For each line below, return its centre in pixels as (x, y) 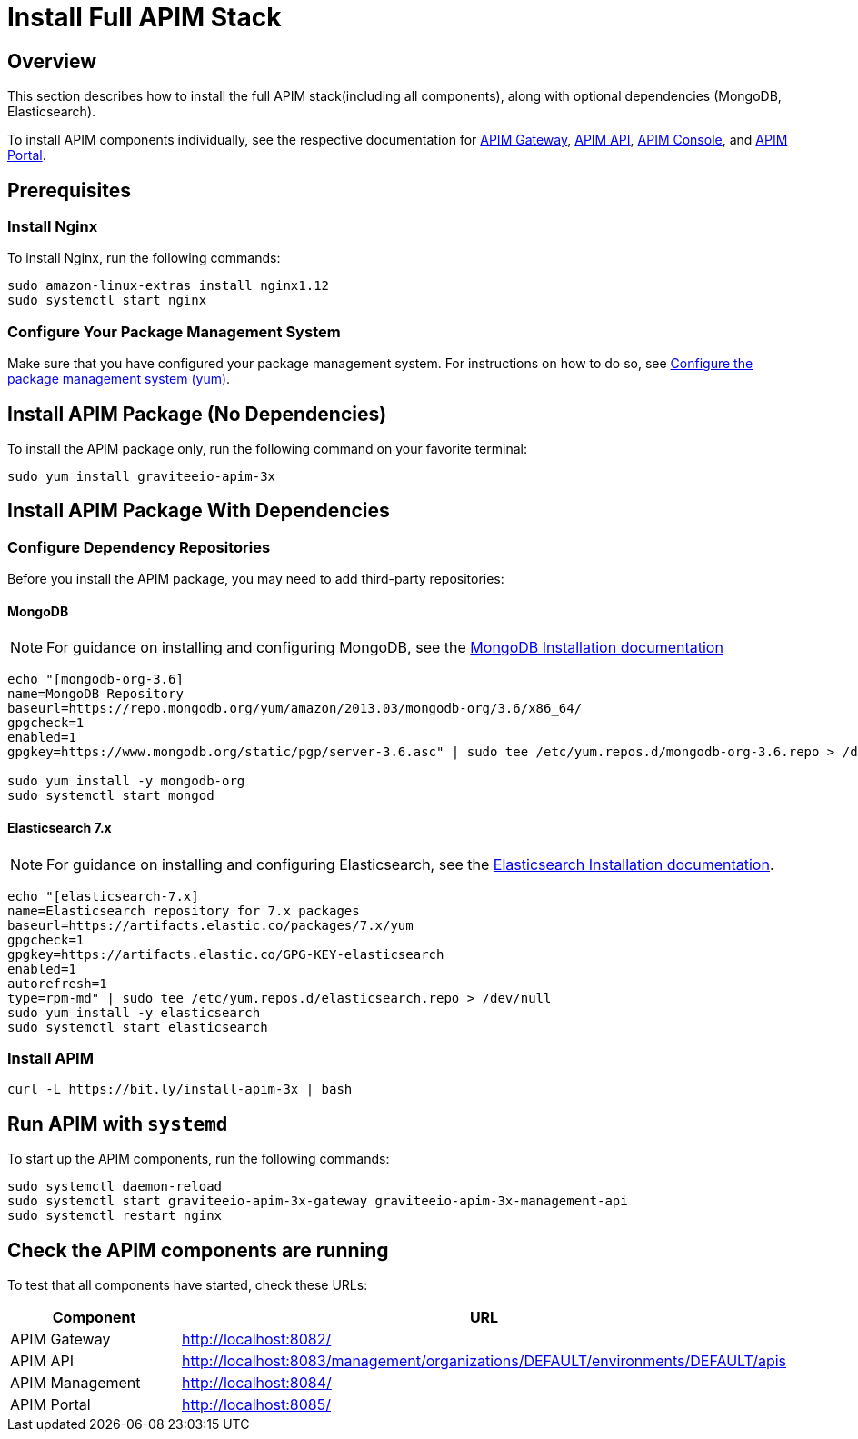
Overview (52, 61)
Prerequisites (69, 190)
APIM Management (75, 1383)
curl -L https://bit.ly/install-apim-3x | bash (180, 1089)
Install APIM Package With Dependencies (199, 511)
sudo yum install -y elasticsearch (134, 1012)
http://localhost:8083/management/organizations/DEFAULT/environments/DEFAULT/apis (484, 1361)
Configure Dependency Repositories (139, 547)
